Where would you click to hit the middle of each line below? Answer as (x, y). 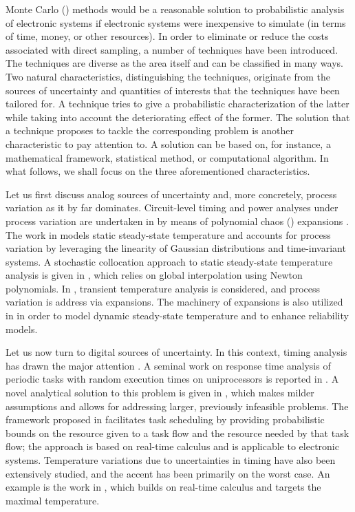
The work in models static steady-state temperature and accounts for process (168, 234)
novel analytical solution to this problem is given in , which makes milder (160, 393)
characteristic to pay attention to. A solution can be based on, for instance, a (168, 143)
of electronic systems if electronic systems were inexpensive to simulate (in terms (176, 22)
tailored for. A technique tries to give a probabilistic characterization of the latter (177, 104)
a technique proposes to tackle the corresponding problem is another (150, 130)
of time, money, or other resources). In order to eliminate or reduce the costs (167, 36)
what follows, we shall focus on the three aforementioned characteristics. (158, 171)
